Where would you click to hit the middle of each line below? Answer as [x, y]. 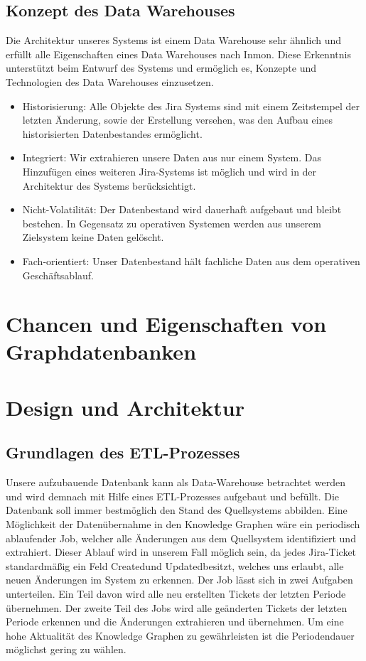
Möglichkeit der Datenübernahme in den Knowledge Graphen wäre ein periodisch [183, 524]
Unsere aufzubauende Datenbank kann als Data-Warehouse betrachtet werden [176, 482]
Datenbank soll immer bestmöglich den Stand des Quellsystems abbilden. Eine [177, 510]
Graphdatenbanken [101, 351]
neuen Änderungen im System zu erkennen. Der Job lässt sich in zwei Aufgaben [179, 580]
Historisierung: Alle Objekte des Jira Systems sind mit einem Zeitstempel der [191, 106]
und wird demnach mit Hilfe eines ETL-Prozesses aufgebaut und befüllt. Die [173, 496]
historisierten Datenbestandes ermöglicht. [112, 133]
